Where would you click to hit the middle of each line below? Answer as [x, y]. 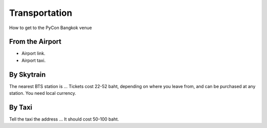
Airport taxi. [34, 60]
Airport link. [33, 53]
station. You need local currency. [43, 93]
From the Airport [35, 42]
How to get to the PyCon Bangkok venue [51, 28]
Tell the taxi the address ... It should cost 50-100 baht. [64, 119]
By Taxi [21, 107]
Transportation [41, 13]
